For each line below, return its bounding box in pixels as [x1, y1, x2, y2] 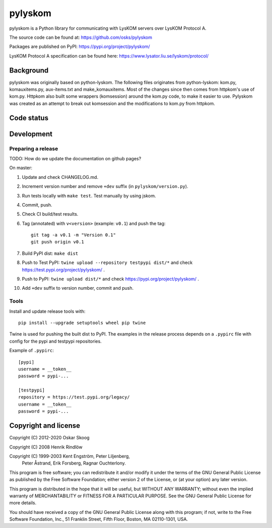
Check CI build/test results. [22, 211, 79, 217]
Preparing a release [9, 145, 58, 152]
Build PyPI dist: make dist [22, 250, 79, 256]
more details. [9, 500, 37, 506]
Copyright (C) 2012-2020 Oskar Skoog [9, 435, 90, 441]
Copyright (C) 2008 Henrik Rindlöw [9, 444, 83, 450]
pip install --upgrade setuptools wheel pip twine [18, 320, 146, 325]
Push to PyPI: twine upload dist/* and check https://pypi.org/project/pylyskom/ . [22, 276, 199, 282]
